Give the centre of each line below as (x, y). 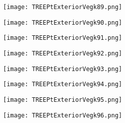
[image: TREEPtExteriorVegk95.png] (63, 100)
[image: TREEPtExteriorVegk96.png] (63, 115)
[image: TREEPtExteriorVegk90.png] (63, 22)
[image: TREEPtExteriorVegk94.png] (63, 84)
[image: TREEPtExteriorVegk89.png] (63, 7)
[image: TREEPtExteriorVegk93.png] (63, 69)
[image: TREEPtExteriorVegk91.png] (63, 38)
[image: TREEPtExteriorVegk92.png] (63, 53)
